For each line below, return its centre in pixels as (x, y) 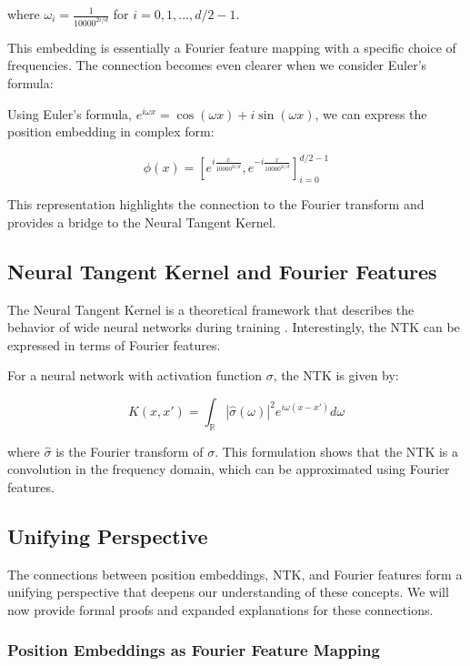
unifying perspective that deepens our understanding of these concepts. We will (228, 592)
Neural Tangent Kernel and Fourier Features (222, 271)
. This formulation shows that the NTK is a (337, 451)
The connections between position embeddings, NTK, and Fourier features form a (235, 574)
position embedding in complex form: (111, 131)
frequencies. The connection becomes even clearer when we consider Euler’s (217, 65)
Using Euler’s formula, (70, 113)
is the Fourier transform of (130, 451)
